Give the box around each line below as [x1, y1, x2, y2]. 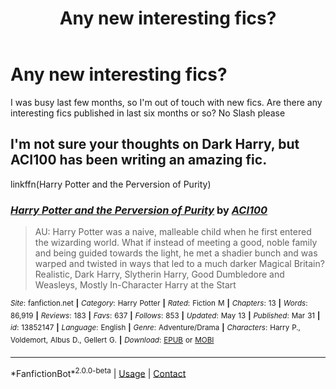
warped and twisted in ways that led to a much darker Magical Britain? [34, 258, 325, 270]
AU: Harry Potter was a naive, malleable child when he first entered [34, 226, 312, 238]
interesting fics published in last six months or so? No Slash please [10, 107, 286, 119]
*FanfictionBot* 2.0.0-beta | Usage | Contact [10, 365, 187, 379]
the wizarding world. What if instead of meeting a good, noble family [34, 237, 318, 249]
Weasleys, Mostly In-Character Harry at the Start [34, 279, 237, 291]
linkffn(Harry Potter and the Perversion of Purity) [10, 178, 212, 190]
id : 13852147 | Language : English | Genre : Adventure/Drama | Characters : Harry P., [10, 323, 301, 333]
